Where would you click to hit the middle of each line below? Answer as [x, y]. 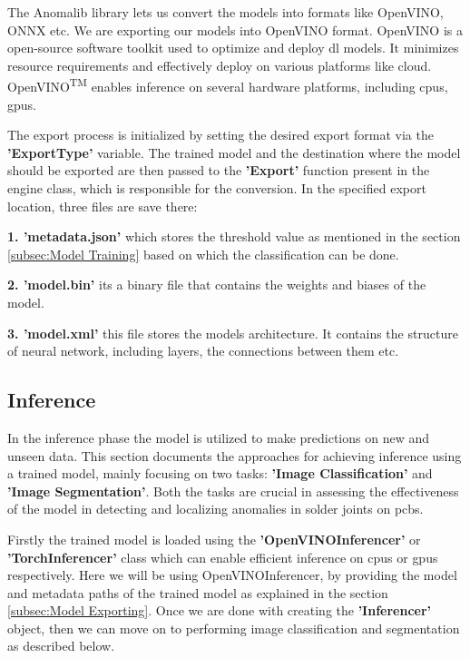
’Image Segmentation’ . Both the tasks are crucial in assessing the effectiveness [233, 491]
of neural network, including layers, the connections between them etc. [203, 351]
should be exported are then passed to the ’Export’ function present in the [219, 170]
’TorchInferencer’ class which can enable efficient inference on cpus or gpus [223, 557]
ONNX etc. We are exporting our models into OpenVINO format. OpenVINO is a [235, 29]
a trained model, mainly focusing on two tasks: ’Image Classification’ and [220, 473]
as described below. [61, 646]
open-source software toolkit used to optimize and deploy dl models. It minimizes [233, 48]
